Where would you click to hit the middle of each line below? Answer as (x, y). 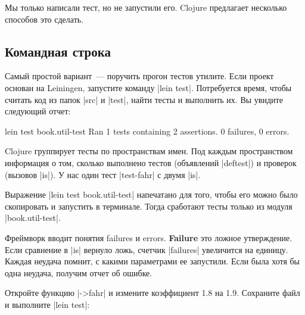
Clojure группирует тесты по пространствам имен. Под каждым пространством (149, 151)
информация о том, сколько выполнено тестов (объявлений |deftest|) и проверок (151, 162)
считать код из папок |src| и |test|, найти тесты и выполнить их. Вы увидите (144, 99)
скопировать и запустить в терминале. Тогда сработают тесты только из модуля (149, 206)
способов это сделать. (44, 19)
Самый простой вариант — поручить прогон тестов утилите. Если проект (139, 76)
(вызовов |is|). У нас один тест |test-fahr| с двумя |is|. (103, 174)
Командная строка (58, 51)
